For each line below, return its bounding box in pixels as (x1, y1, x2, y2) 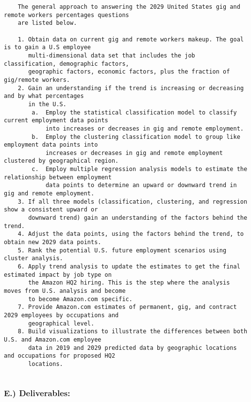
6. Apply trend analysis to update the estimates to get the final (17, 263, 240, 270)
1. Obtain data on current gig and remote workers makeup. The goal (17, 36, 244, 43)
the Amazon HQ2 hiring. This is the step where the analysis (28, 279, 230, 287)
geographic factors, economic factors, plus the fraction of (28, 68, 230, 76)
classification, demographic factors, (4, 60, 129, 67)
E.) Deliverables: (4, 387, 70, 399)
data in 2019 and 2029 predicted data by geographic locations (28, 344, 237, 351)
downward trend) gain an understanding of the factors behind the (28, 214, 248, 222)
